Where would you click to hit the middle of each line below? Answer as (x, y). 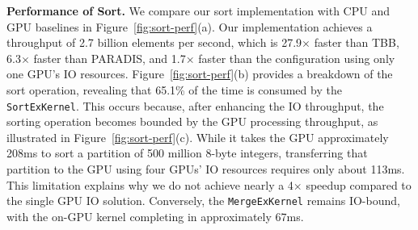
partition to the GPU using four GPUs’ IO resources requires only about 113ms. (206, 169)
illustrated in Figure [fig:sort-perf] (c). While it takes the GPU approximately (198, 137)
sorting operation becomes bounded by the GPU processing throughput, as (192, 121)
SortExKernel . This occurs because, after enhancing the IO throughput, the (195, 105)
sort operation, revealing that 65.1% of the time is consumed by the (174, 89)
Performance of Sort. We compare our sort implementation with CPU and (198, 10)
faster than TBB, (357, 42)
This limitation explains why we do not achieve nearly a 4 (150, 184)
